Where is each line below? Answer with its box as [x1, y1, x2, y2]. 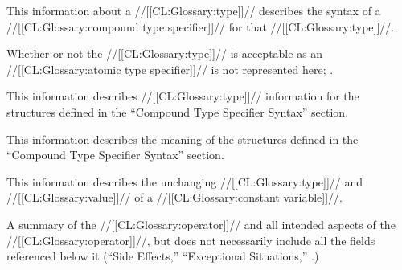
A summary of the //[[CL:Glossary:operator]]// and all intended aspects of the [6, 215, 396, 232]
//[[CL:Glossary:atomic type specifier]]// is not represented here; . [6, 60, 334, 77]
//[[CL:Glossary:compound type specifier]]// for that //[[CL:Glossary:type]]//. [6, 18, 395, 35]
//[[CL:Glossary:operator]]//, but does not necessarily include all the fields [6, 231, 375, 248]
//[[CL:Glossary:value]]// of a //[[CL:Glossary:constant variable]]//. [6, 189, 343, 206]
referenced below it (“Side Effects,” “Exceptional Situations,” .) [6, 247, 319, 264]
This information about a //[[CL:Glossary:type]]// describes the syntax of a [6, 2, 381, 18]
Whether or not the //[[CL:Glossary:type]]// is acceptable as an [6, 45, 323, 62]
